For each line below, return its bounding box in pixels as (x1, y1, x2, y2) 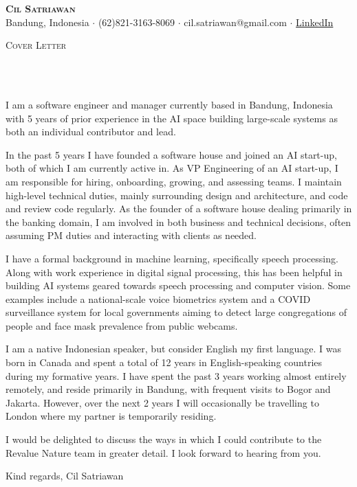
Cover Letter (6, 38, 67, 52)
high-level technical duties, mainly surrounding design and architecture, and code (6, 188, 348, 202)
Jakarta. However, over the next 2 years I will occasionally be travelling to (6, 395, 319, 409)
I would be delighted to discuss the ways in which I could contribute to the (6, 432, 322, 446)
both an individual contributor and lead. (6, 124, 176, 139)
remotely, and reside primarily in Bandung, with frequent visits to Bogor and (6, 382, 331, 396)
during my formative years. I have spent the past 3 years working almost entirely (6, 368, 347, 383)
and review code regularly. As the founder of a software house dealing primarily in (6, 201, 352, 216)
